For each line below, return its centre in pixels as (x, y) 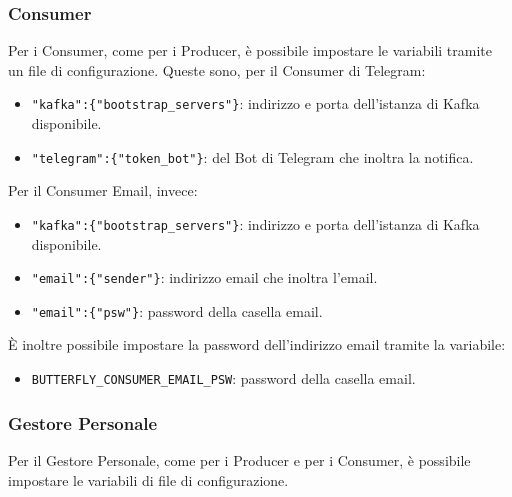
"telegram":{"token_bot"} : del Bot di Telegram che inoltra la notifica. (252, 156)
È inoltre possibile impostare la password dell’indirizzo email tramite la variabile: (257, 344)
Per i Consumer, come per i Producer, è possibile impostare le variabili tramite (250, 50)
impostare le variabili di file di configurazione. (148, 479)
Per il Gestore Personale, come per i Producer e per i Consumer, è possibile (239, 459)
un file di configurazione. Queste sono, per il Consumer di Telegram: (217, 69)
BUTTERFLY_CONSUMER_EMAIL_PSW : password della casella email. (223, 378)
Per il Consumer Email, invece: (103, 190)
